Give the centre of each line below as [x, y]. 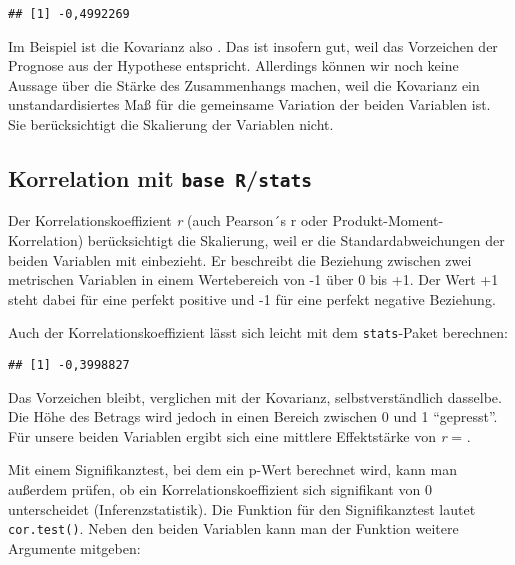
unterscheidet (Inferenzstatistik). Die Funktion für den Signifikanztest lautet [242, 508]
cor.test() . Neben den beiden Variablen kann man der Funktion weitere [233, 528]
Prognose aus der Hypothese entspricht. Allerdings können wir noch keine [233, 65]
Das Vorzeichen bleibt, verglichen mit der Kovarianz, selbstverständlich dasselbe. [255, 396]
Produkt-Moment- [388, 220]
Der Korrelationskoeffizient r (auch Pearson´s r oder [168, 220]
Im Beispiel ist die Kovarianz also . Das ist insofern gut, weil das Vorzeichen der [253, 45]
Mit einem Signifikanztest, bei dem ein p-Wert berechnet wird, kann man [232, 469]
